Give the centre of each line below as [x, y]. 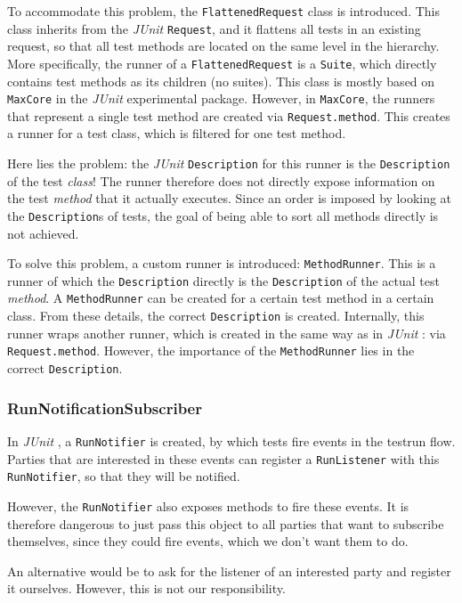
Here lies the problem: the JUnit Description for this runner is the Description [229, 163]
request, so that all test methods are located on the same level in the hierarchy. [223, 46]
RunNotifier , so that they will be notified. [124, 476]
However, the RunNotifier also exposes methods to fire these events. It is [208, 505]
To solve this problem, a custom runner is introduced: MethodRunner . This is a [222, 263]
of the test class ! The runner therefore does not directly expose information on [221, 180]
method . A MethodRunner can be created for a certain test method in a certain [221, 298]
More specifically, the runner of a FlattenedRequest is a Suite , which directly [222, 63]
